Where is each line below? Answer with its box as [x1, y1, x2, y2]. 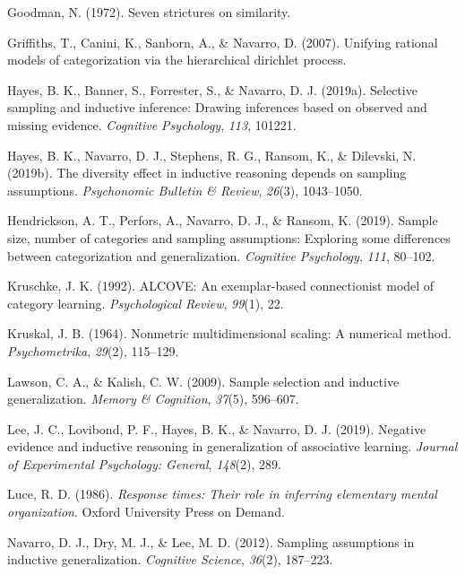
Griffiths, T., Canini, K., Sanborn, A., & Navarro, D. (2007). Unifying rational [7, 32, 438, 51]
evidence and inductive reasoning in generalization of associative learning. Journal [7, 437, 458, 456]
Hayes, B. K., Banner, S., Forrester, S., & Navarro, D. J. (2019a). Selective [7, 80, 418, 99]
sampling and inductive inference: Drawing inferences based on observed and [7, 98, 427, 117]
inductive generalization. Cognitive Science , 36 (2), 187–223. [7, 550, 333, 569]
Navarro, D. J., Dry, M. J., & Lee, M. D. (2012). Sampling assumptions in [7, 532, 415, 551]
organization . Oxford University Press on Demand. [7, 502, 285, 521]
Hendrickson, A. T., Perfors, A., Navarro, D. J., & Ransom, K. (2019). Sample [7, 211, 438, 230]
